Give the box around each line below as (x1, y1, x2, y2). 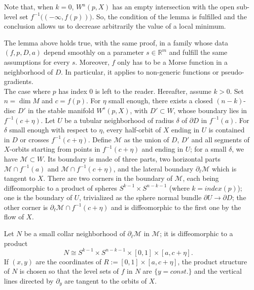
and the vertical (194, 266, 242, 276)
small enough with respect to (9, 124, 97, 135)
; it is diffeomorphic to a (159, 228, 233, 239)
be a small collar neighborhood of (24, 228, 125, 239)
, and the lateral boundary (113, 163, 193, 173)
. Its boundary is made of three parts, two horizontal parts (43, 153, 220, 164)
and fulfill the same (169, 47, 227, 57)
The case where (4, 85, 51, 96)
